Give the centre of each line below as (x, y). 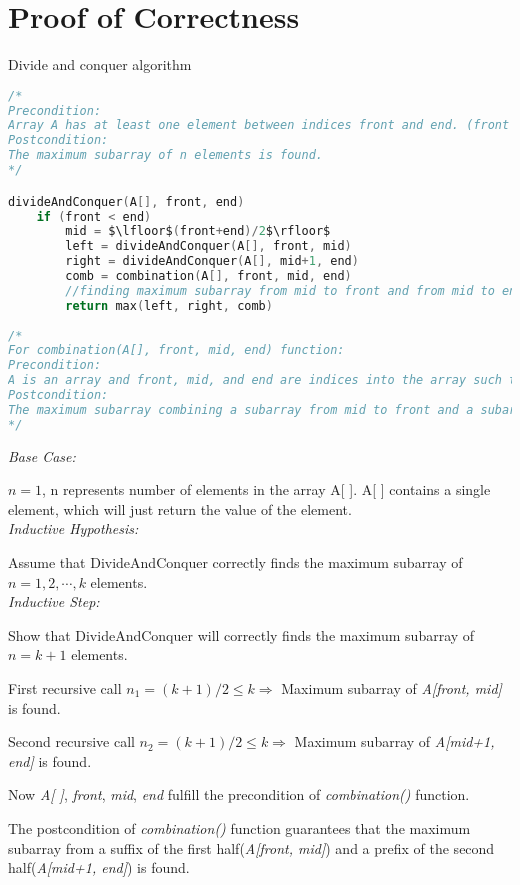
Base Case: (42, 455)
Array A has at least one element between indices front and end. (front (259, 125)
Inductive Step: (54, 601)
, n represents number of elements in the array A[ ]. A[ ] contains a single (266, 489)
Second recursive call (71, 741)
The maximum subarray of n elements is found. (165, 155)
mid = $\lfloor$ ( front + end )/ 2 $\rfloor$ (198, 231)
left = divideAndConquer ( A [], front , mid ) (208, 246)
